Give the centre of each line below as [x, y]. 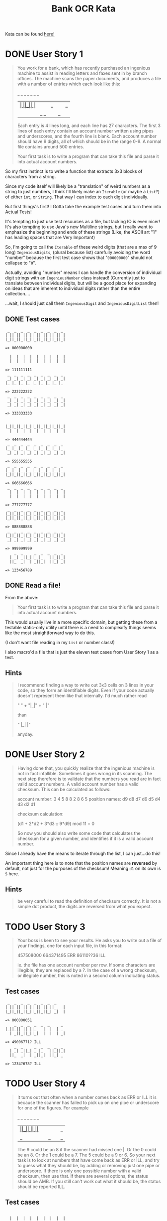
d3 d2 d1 [26, 804]
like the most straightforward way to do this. [50, 633]
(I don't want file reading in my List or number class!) [60, 642]
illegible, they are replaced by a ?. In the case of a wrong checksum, [87, 970]
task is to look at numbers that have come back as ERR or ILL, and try [88, 1160]
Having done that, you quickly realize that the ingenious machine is [86, 768]
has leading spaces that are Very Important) [50, 238]
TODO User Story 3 [45, 927]
